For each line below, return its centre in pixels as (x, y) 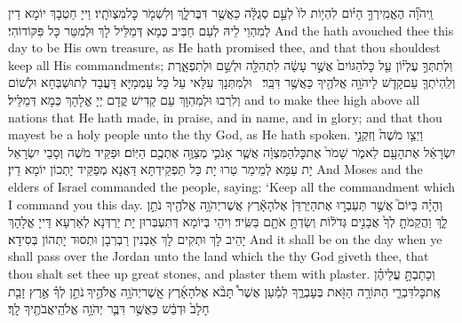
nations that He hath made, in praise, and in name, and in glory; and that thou (225, 117)
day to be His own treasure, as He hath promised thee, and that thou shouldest (224, 47)
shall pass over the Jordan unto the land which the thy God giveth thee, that (219, 256)
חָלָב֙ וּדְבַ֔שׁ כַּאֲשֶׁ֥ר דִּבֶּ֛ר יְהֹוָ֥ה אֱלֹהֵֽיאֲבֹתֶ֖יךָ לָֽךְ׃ (109, 308)
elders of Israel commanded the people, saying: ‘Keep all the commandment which (232, 186)
